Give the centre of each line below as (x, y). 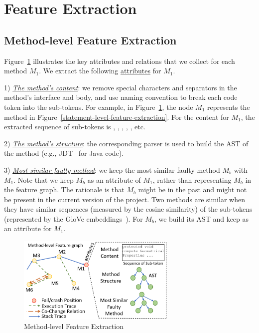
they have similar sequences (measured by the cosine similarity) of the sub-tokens (128, 209)
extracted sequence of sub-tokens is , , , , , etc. (75, 127)
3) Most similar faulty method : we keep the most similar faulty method (112, 169)
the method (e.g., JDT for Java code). (64, 153)
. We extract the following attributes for (100, 71)
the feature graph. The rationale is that (64, 189)
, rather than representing (192, 179)
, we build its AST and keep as (201, 218)
